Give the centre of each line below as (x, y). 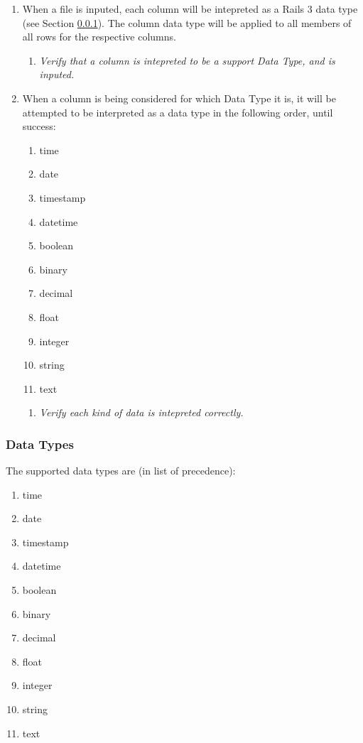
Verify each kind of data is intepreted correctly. (141, 412)
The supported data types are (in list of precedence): (121, 471)
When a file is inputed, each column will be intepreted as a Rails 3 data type (190, 9)
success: (39, 126)
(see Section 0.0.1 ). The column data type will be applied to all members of (187, 22)
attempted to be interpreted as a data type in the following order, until (178, 112)
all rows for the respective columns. (99, 37)
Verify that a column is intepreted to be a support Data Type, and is (187, 60)
